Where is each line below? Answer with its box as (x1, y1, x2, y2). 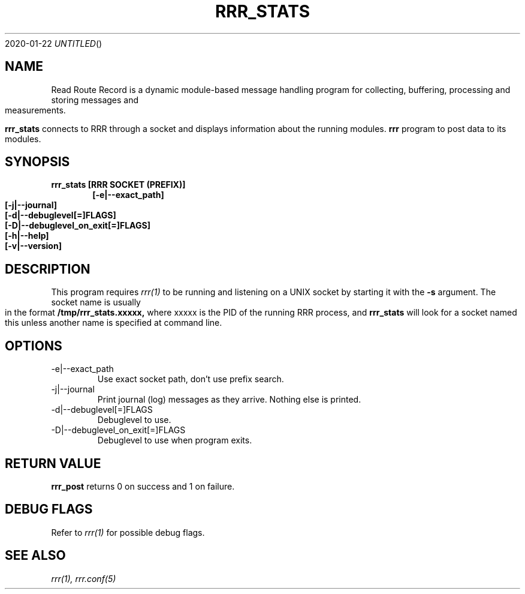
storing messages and (51, 94, 139, 105)
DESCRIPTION (5, 261, 90, 277)
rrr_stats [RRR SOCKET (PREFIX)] (51, 179, 186, 190)
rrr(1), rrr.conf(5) (51, 573, 116, 584)
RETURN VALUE (5, 455, 101, 471)
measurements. (5, 104, 66, 115)
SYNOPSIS (5, 154, 70, 170)
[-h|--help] (5, 230, 49, 241)
